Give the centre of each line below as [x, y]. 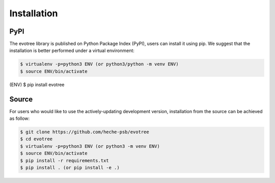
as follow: [20, 119]
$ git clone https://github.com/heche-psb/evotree [85, 132]
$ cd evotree [36, 139]
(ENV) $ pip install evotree [37, 85]
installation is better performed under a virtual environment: [72, 50]
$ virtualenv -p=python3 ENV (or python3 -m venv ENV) [90, 146]
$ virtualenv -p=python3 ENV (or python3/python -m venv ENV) [99, 64]
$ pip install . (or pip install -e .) [70, 168]
